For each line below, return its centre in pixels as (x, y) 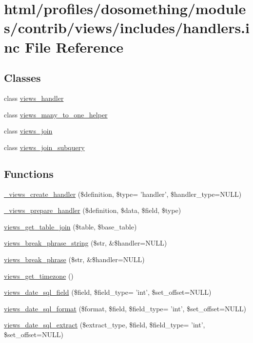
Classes (22, 78)
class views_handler (34, 98)
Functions (29, 173)
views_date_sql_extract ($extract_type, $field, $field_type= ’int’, (105, 325)
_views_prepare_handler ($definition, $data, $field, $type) (93, 210)
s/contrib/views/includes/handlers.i (127, 28)
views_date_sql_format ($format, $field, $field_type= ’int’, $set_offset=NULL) (125, 308)
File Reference (74, 47)
